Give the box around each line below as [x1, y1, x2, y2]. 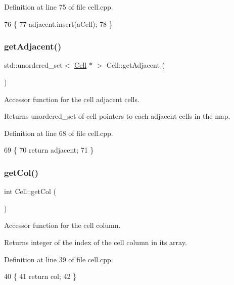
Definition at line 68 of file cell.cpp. [4, 127, 113, 138]
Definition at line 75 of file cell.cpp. [4, 2, 113, 12]
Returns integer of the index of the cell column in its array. [4, 236, 187, 247]
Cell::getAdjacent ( [106, 60, 165, 70]
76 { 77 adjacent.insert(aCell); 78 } [4, 18, 113, 29]
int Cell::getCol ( [4, 186, 57, 197]
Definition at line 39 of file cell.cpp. [4, 254, 113, 264]
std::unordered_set [4, 60, 63, 70]
